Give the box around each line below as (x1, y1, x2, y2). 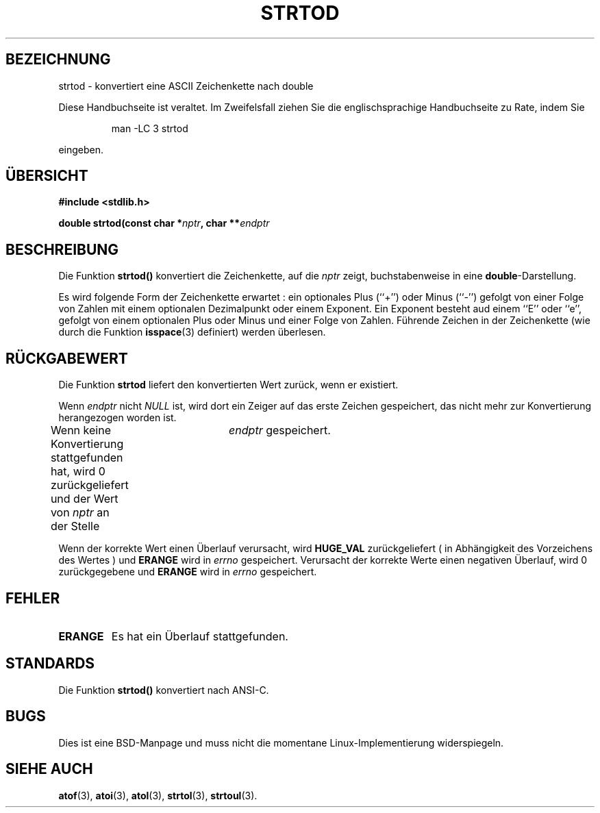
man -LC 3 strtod (111, 122, 188, 134)
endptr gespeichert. (229, 423, 331, 438)
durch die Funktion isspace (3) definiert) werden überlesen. (58, 326, 326, 338)
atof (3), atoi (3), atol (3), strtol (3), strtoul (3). (58, 789, 258, 801)
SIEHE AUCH (5, 760, 93, 778)
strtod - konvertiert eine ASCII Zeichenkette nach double (58, 79, 314, 92)
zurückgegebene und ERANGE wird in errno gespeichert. (58, 566, 317, 578)
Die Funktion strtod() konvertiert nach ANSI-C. (58, 684, 269, 696)
